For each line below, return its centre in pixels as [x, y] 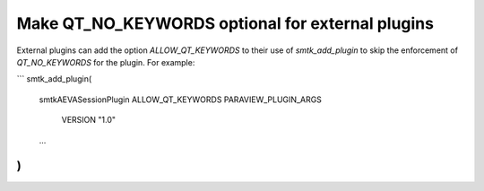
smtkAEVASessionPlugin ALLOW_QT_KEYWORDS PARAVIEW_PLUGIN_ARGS [181, 100]
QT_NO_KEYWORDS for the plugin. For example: [106, 62]
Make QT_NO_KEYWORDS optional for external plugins [225, 23]
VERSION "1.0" [89, 120]
